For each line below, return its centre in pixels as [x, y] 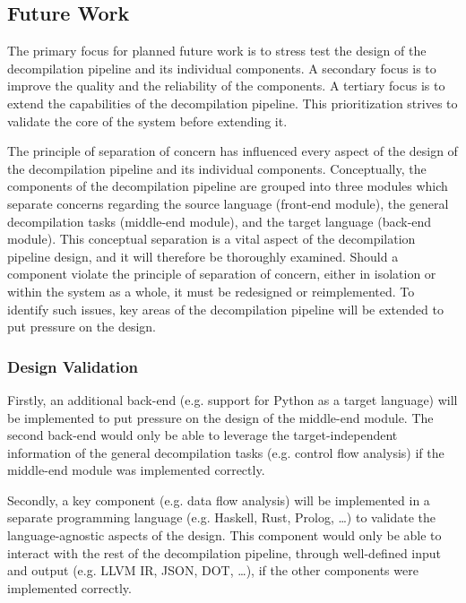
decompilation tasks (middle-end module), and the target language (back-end [220, 221]
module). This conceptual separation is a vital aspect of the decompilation [211, 239]
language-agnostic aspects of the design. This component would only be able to [224, 535]
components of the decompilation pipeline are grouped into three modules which [228, 186]
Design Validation [73, 366]
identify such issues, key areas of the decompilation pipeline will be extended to [225, 309]
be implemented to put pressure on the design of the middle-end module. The [220, 417]
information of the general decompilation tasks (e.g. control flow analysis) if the [226, 452]
